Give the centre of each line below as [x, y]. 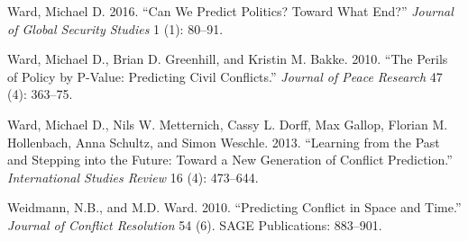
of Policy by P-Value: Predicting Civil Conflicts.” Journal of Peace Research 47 [225, 76]
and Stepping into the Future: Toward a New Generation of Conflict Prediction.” [230, 160]
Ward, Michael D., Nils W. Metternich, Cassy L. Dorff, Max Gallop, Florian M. [228, 124]
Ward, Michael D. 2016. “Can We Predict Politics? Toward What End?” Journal [230, 11]
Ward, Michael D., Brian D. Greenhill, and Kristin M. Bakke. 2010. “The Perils [228, 59]
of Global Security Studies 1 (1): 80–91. [115, 28]
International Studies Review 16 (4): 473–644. [133, 177]
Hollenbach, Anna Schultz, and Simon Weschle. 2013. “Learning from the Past [224, 142]
